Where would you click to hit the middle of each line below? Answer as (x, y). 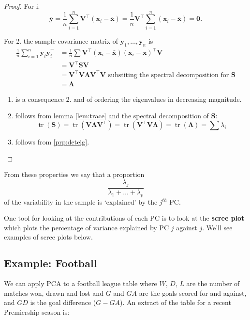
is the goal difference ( (63, 302)
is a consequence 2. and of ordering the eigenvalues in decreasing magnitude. (128, 99)
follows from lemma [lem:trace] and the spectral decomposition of (112, 115)
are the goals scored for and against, (193, 293)
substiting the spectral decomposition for (169, 75)
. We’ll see (217, 227)
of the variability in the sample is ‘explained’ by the (81, 201)
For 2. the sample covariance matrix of (61, 40)
